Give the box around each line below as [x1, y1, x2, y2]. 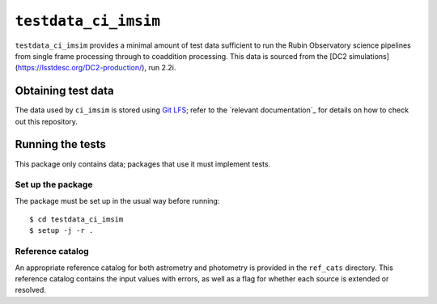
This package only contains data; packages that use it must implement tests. [15, 158, 271, 169]
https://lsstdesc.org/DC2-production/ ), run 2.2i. [17, 63, 176, 73]
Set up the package [15, 179, 93, 190]
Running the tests [15, 137, 107, 151]
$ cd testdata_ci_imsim [29, 215, 124, 224]
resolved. [15, 285, 46, 295]
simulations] [348, 51, 390, 61]
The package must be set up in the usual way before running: [15, 196, 220, 205]
